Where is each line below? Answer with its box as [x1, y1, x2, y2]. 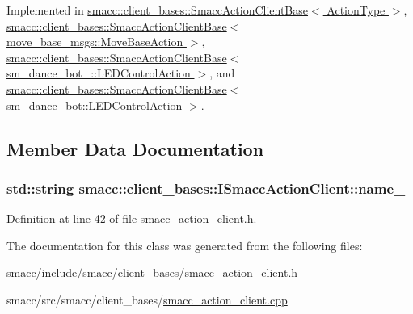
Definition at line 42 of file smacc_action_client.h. [6, 210, 257, 227]
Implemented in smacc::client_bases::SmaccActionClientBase [6, 2, 309, 18]
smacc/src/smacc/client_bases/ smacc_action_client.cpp [6, 291, 288, 308]
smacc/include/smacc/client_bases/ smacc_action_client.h [6, 264, 298, 281]
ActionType [327, 2, 386, 18]
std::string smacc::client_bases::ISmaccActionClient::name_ [6, 178, 406, 198]
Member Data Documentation [6, 136, 264, 161]
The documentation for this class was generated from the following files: [6, 237, 363, 253]
